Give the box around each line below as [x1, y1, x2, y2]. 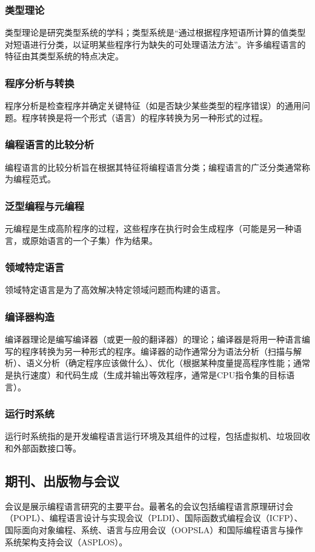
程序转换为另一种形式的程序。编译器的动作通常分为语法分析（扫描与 [21, 344, 293, 357]
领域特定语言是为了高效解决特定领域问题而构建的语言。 [5, 283, 225, 296]
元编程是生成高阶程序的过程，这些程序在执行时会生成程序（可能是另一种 [5, 222, 293, 235]
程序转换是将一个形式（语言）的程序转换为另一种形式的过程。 [21, 111, 268, 123]
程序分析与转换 [5, 75, 75, 90]
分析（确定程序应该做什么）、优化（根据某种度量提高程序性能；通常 [42, 356, 310, 369]
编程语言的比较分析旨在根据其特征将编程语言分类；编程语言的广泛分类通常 [5, 160, 302, 173]
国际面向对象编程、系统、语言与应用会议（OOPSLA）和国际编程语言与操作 [5, 524, 303, 536]
